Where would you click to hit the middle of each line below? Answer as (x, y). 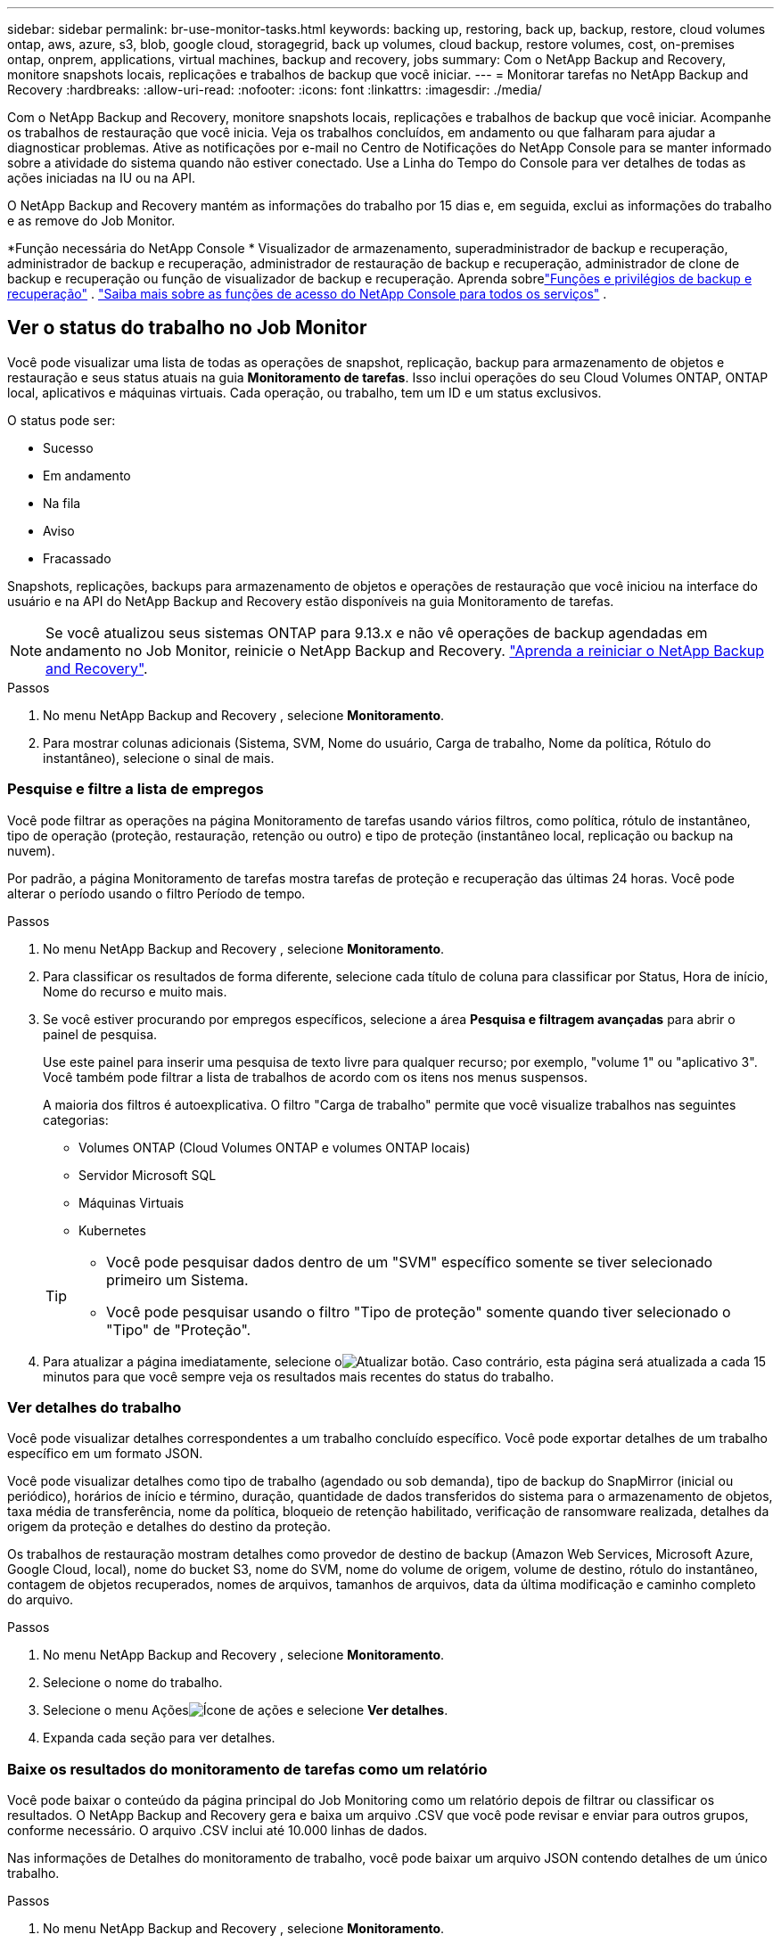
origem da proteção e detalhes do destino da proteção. (169, 1527)
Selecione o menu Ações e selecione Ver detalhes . (246, 1710)
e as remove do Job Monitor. (91, 221)
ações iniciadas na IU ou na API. (102, 178)
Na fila (62, 503)
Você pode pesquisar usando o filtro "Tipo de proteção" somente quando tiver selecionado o (419, 1312)
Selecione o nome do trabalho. (133, 1683)
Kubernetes (112, 1230)
